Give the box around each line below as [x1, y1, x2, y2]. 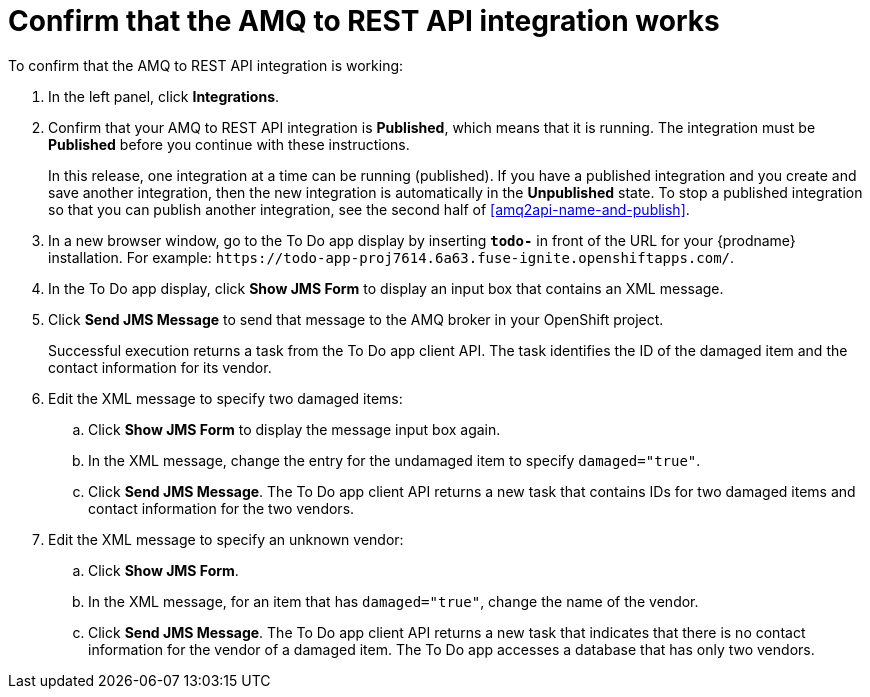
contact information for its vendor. [48, 358, 272, 376]
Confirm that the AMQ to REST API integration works [8, 4, 720, 38]
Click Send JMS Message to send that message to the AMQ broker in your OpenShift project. [48, 310, 664, 328]
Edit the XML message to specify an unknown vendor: [48, 530, 404, 548]
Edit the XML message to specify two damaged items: [48, 389, 403, 407]
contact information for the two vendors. [88, 499, 355, 517]
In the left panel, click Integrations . [48, 87, 280, 105]
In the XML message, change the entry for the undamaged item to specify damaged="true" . [88, 451, 701, 469]
